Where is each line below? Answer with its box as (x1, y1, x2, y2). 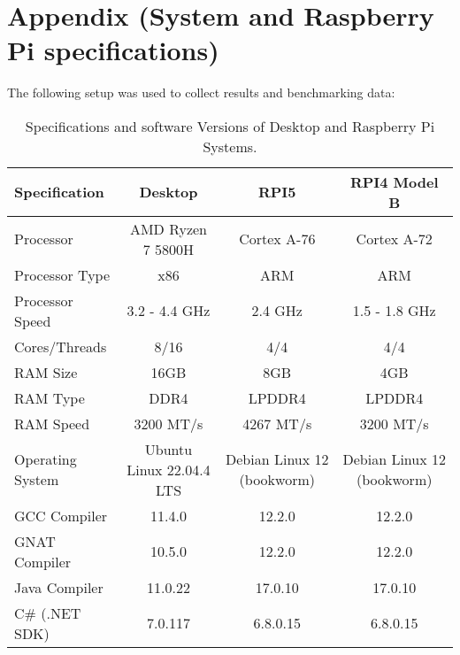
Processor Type (14, 264, 111, 285)
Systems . (203, 135, 257, 157)
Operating (14, 449, 77, 470)
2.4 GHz (251, 300, 303, 321)
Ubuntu (144, 438, 193, 459)
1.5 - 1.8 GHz (352, 300, 436, 321)
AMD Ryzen (129, 218, 208, 239)
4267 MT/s (242, 412, 312, 434)
